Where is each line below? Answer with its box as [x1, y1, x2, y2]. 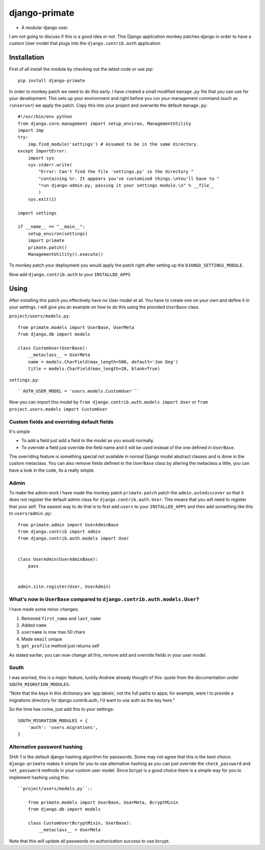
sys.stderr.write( [27, 162, 73, 167]
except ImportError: [18, 148, 67, 154]
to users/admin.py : [9, 511, 52, 516]
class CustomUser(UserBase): [18, 345, 88, 351]
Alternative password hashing [9, 743, 83, 750]
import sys [27, 155, 54, 161]
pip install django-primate [18, 78, 85, 83]
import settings [18, 210, 57, 216]
